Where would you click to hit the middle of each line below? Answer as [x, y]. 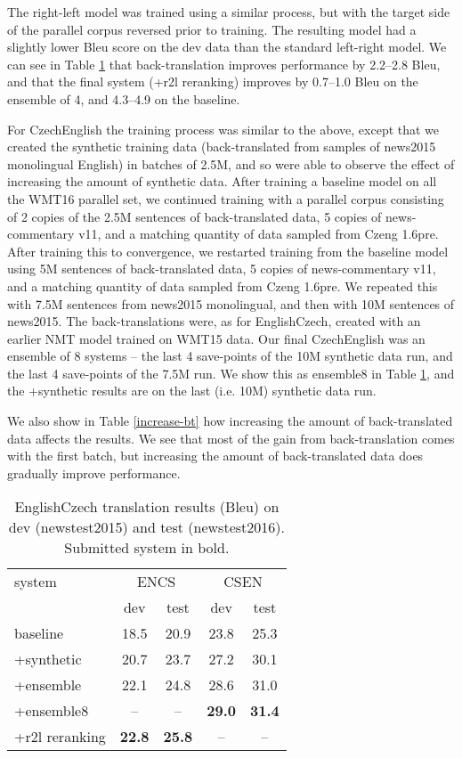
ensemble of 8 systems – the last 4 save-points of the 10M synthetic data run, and [230, 356]
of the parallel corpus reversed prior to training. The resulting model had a [212, 29]
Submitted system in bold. [147, 548]
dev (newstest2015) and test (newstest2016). [146, 527]
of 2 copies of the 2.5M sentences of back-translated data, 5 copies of [195, 216]
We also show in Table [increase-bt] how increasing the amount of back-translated [230, 421]
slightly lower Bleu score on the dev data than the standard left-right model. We [227, 47]
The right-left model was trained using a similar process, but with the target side [229, 12]
